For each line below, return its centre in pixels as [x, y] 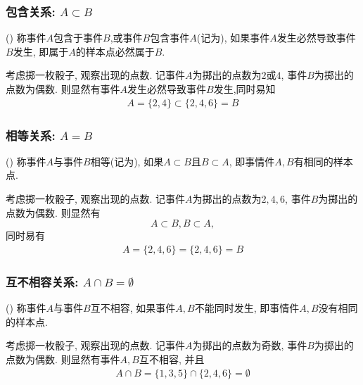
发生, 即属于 [41, 51]
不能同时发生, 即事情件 [247, 308]
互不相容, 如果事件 [133, 308]
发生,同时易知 [244, 89]
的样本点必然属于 [115, 51]
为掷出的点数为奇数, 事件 [250, 345]
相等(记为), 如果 [127, 161]
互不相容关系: [42, 281]
